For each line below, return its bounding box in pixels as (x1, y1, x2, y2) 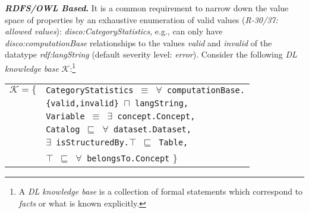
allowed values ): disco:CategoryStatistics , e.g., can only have (5, 25, 223, 37)
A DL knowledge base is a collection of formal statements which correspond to (18, 185, 303, 198)
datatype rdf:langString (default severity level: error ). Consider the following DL (5, 48, 297, 61)
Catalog (46, 125, 80, 135)
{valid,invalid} (46, 98, 119, 109)
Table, (159, 138, 188, 148)
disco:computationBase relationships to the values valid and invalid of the (5, 36, 272, 49)
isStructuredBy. (56, 138, 130, 148)
